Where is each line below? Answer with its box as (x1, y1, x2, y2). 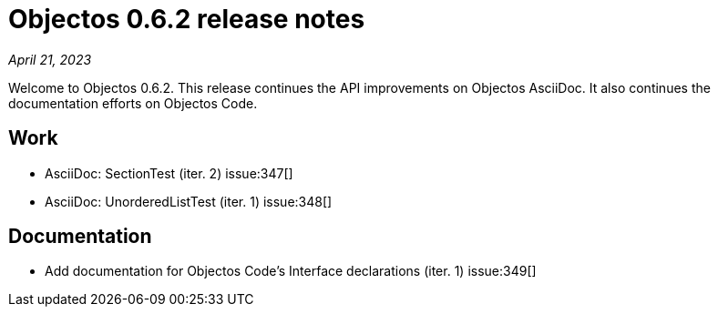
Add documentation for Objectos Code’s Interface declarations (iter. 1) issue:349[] (45, 263, 537, 279)
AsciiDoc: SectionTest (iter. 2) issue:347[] (45, 165, 293, 181)
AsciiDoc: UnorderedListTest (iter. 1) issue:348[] (45, 193, 333, 209)
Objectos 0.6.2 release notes (8, 4, 365, 35)
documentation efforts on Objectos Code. (8, 95, 258, 111)
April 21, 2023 (8, 51, 92, 67)
